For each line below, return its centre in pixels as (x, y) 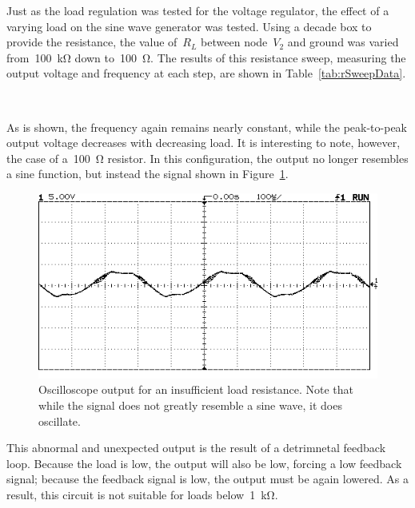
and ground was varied (343, 42)
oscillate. (60, 421)
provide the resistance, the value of (92, 42)
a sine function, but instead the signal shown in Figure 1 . (148, 174)
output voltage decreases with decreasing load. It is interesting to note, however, (204, 143)
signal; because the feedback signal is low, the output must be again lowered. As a (207, 479)
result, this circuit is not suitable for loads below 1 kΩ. (142, 494)
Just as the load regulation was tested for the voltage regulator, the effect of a (198, 10)
